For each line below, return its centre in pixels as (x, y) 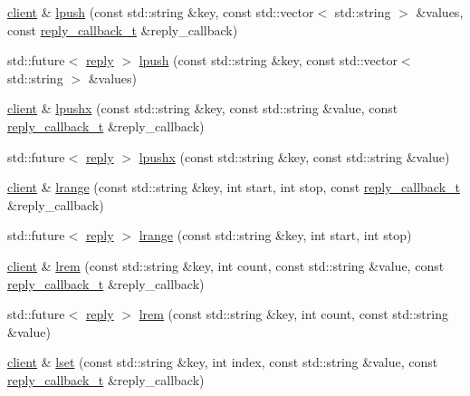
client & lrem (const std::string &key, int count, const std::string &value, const (226, 265)
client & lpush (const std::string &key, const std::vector (161, 12)
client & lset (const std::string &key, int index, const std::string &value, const (223, 362)
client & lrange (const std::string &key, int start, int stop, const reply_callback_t (234, 187)
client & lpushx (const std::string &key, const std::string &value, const (203, 108)
